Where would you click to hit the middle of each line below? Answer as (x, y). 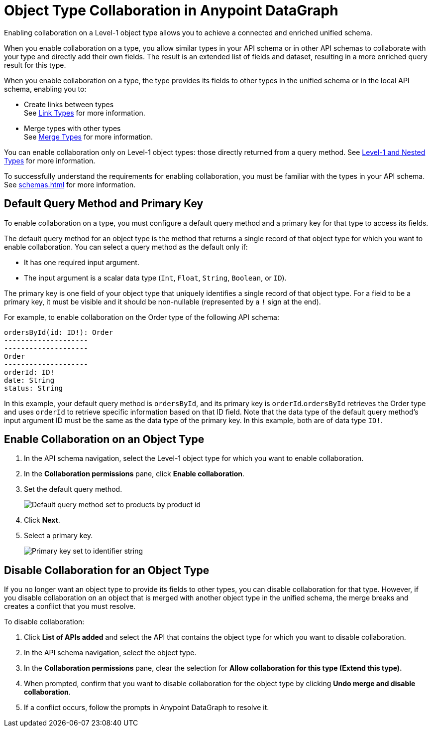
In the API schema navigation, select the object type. (110, 653)
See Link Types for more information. (85, 113)
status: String (34, 388)
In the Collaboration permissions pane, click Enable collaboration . (134, 474)
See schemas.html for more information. (70, 184)
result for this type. (35, 65)
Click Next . (42, 520)
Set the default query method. (73, 489)
